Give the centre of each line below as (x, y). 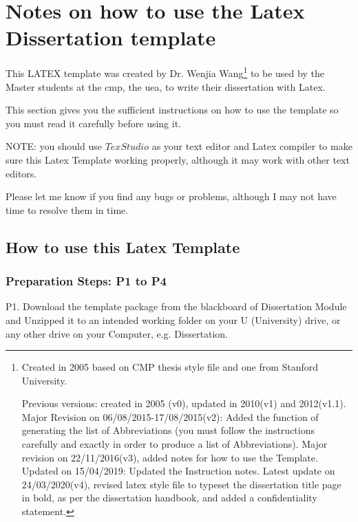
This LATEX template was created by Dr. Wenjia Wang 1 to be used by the (165, 72)
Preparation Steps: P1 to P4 (86, 281)
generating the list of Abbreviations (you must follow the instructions (168, 430)
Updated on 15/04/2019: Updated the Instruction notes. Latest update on (178, 471)
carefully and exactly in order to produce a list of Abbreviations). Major (175, 444)
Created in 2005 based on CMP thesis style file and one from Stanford (170, 367)
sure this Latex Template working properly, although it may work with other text (178, 159)
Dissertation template (111, 37)
